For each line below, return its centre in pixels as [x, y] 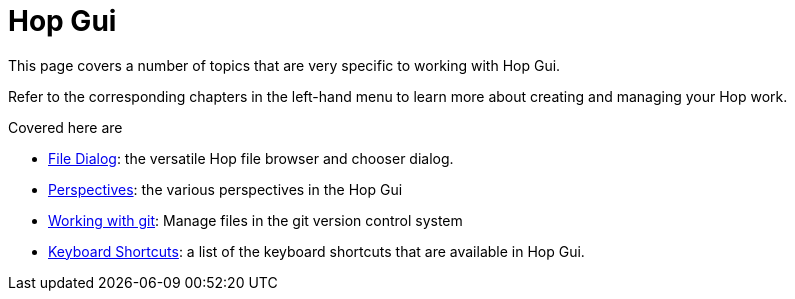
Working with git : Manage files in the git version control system [255, 220]
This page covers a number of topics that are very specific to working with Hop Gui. [284, 65]
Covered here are [65, 127]
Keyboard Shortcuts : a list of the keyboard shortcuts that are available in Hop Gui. [316, 251]
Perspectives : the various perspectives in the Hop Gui [225, 189]
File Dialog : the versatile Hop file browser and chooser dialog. [251, 158]
